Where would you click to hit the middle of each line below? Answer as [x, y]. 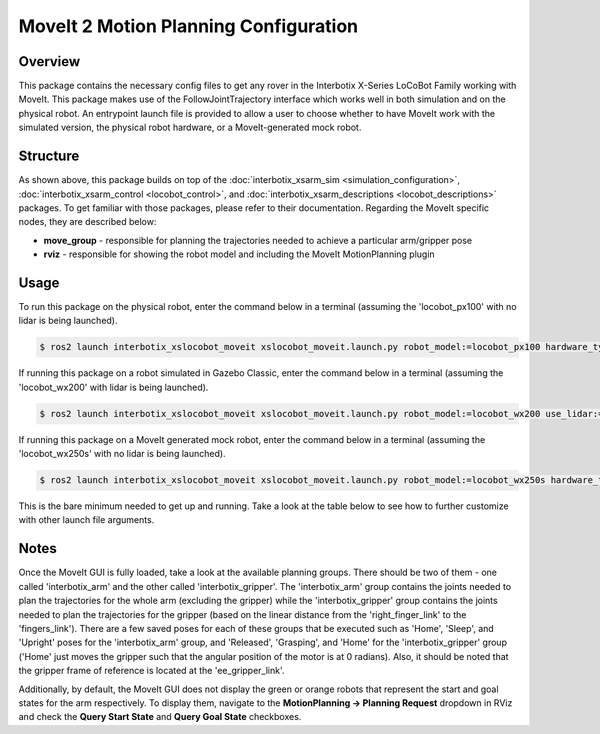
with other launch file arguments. [86, 520]
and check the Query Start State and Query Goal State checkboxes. [160, 717]
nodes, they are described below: [87, 222]
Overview [49, 61]
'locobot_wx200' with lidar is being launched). [113, 387]
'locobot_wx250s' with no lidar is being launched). [122, 454]
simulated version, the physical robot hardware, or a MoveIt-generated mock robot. [190, 127]
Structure [49, 156]
